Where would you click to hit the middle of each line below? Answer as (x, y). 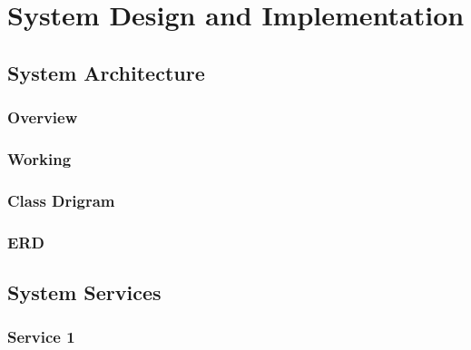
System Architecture (106, 72)
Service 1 (41, 337)
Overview (43, 117)
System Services (84, 292)
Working (39, 158)
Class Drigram (61, 200)
